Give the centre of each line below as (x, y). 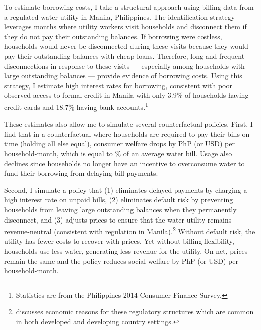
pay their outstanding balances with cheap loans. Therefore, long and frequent (124, 56)
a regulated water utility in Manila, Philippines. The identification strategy (120, 16)
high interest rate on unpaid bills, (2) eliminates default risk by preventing (119, 200)
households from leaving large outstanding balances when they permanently (120, 209)
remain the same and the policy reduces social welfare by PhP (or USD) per (121, 260)
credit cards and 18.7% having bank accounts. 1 (76, 106)
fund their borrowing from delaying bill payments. (81, 173)
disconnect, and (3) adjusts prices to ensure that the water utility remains (118, 219)
